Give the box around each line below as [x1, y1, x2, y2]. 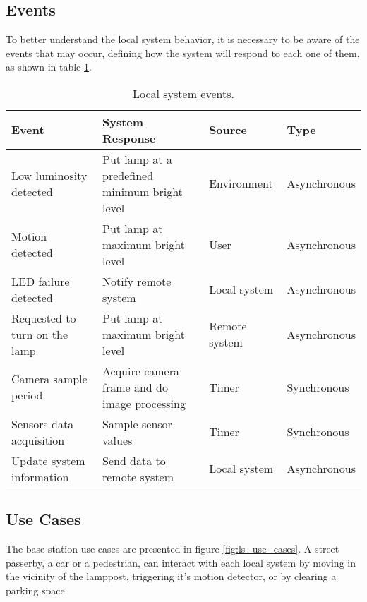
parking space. [6, 582, 68, 597]
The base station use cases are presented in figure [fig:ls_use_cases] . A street [6, 541, 339, 556]
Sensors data [11, 415, 74, 432]
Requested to [11, 309, 76, 326]
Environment [209, 175, 273, 192]
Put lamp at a [102, 150, 172, 167]
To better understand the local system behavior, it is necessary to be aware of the [6, 32, 360, 47]
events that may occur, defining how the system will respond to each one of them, [6, 45, 360, 60]
